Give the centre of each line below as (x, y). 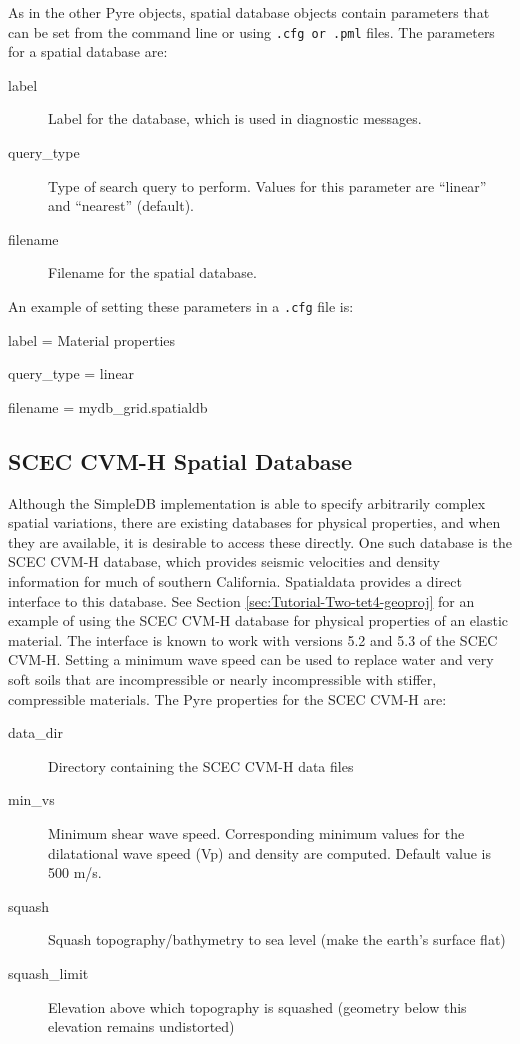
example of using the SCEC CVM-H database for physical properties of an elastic (258, 620)
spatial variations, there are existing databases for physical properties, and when (254, 522)
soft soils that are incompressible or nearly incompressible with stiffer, (222, 678)
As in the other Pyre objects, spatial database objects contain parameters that (249, 12)
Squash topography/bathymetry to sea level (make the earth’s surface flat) (277, 939)
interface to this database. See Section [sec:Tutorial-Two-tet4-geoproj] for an (241, 600)
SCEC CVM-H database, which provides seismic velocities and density (224, 561)
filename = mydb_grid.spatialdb (108, 406)
